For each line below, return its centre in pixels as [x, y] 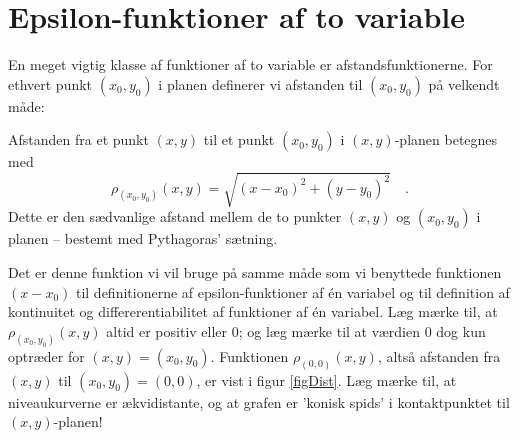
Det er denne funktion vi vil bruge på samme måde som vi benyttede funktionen [255, 272]
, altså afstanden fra [439, 355]
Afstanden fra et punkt [78, 139]
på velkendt [464, 83]
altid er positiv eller [167, 330]
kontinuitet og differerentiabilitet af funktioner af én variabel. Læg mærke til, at [253, 311]
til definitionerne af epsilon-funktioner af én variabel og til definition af [292, 291]
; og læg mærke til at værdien [329, 330]
